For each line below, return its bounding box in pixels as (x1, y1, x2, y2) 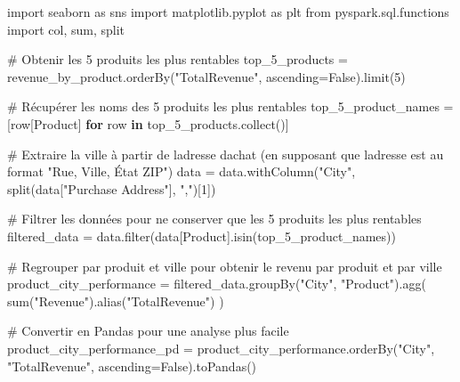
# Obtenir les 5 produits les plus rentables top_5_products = (7, 50, 348, 69)
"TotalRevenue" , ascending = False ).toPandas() (7, 356, 257, 375)
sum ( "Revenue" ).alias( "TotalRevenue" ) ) (7, 291, 224, 310)
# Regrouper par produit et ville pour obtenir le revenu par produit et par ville (7, 256, 442, 275)
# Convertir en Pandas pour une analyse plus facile (7, 321, 289, 340)
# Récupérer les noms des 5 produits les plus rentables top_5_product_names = (7, 97, 454, 116)
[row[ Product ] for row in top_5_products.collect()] (7, 114, 289, 133)
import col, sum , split (7, 20, 125, 38)
